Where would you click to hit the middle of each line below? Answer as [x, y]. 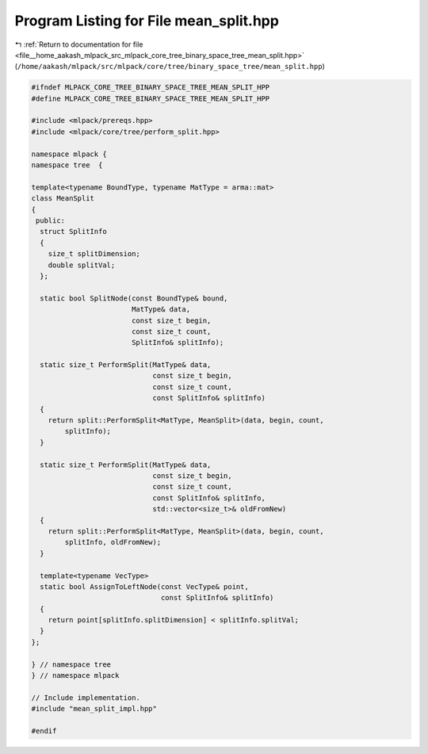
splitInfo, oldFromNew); [113, 542]
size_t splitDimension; [94, 254]
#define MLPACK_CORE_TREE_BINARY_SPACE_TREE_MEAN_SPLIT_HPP [151, 98]
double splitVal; [82, 265]
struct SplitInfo [73, 232]
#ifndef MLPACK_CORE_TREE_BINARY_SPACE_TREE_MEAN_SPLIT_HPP [151, 88]
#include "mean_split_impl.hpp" [94, 709]
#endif [44, 731]
